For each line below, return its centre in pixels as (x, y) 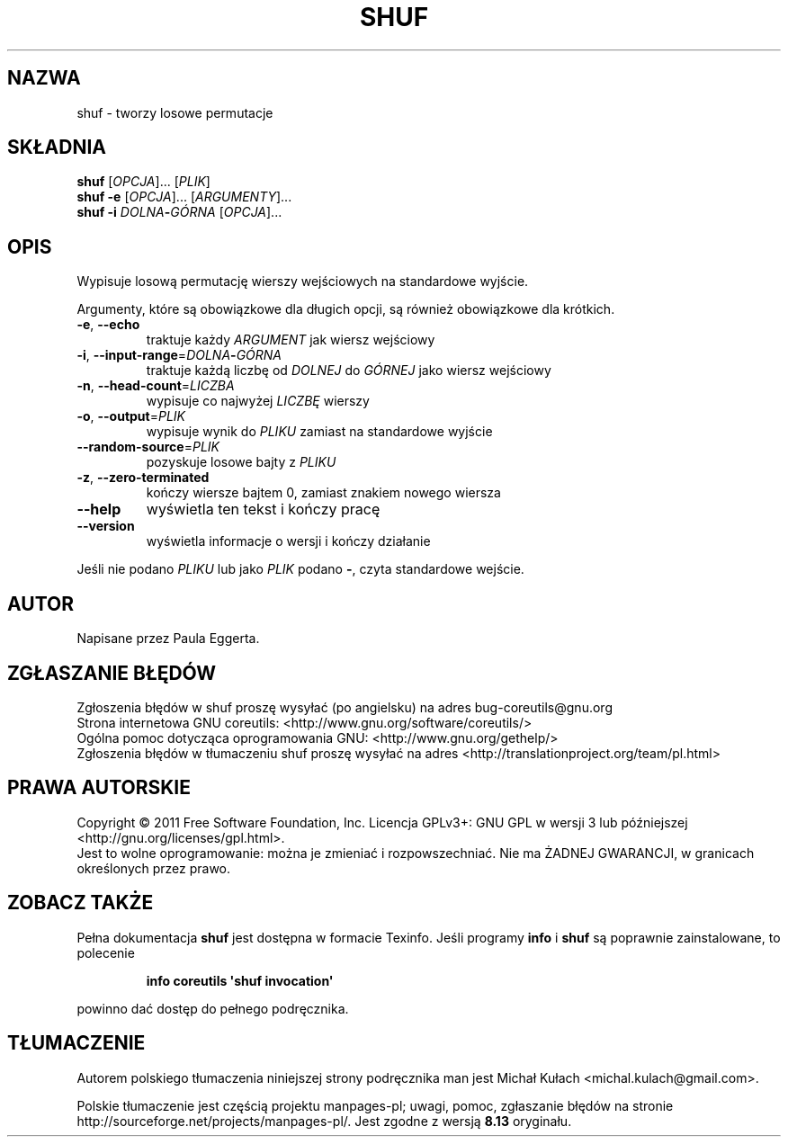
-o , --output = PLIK (131, 416)
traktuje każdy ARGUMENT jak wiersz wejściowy (291, 340)
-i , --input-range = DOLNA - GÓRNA (179, 355)
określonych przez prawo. (154, 868)
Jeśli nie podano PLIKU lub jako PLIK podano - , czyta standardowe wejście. (300, 569)
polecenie (106, 952)
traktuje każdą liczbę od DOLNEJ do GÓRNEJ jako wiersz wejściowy (349, 371)
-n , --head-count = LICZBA (156, 386)
